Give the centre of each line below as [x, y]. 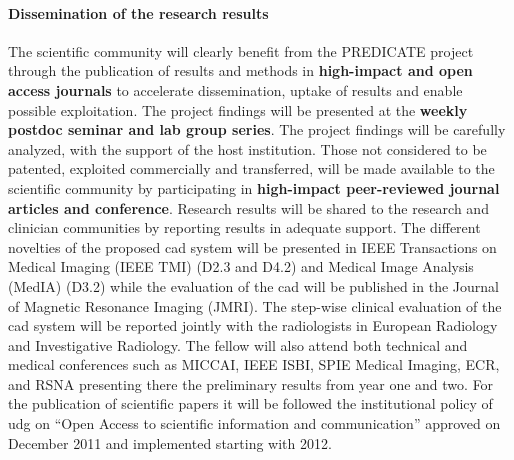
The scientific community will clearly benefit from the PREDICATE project [241, 50]
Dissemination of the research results [138, 12]
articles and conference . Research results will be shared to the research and [248, 207]
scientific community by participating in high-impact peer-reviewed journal [254, 187]
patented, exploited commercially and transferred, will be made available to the [251, 168]
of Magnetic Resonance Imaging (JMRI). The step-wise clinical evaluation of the [255, 305]
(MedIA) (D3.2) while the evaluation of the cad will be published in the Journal [253, 285]
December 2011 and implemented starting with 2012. [170, 442]
